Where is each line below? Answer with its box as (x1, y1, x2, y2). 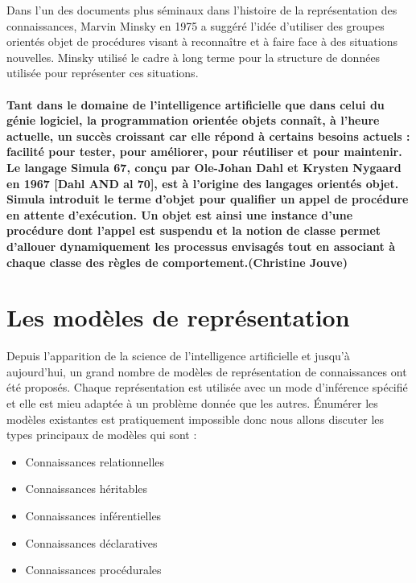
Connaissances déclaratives (25, 534, 158, 551)
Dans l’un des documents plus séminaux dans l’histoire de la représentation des (6, 2, 397, 18)
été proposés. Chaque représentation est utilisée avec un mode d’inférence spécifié (6, 379, 408, 396)
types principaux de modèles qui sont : (6, 426, 197, 443)
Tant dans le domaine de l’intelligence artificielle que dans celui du (6, 96, 385, 113)
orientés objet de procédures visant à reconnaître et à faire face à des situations (6, 33, 397, 50)
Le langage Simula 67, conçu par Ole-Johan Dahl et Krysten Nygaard (6, 158, 402, 175)
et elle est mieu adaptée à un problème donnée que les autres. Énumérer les (6, 395, 378, 411)
